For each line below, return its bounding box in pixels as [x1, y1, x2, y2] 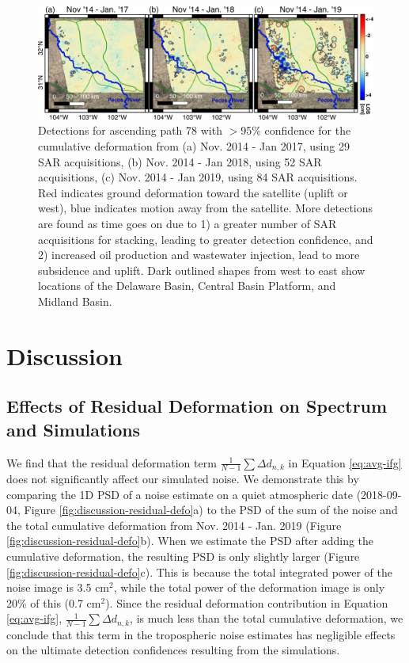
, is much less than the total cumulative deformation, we [130, 610, 403, 627]
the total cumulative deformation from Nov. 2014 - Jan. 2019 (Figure [6, 516, 342, 533]
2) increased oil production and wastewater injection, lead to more [38, 246, 360, 263]
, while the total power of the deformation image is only [113, 579, 385, 596]
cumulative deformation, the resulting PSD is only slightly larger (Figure [6, 547, 360, 564]
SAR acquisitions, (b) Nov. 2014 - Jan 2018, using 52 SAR [38, 153, 322, 170]
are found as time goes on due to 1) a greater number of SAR [38, 215, 337, 231]
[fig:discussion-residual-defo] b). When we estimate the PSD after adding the [6, 532, 374, 549]
